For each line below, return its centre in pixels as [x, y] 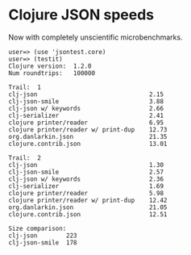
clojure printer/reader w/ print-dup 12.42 [88, 200]
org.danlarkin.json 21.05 [88, 207]
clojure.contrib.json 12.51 [88, 214]
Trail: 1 [25, 87]
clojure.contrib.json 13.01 [88, 144]
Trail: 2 [25, 158]
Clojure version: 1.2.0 [50, 66]
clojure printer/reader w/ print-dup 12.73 [88, 130]
